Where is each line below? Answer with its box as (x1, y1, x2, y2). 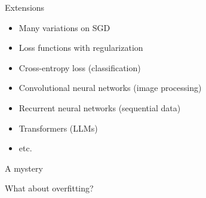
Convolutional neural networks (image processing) (19, 81, 202, 94)
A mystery (5, 162, 43, 174)
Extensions (5, 1, 45, 13)
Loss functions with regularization (19, 41, 143, 54)
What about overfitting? (5, 182, 94, 194)
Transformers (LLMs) (19, 121, 98, 134)
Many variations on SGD (19, 21, 110, 33)
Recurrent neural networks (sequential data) (19, 101, 181, 114)
